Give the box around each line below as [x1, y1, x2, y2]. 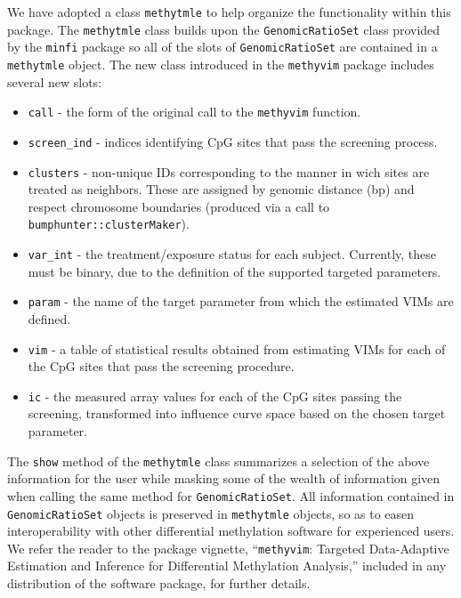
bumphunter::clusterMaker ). [28, 214, 190, 233]
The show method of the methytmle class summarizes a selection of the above [7, 451, 430, 470]
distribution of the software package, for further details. [7, 574, 311, 593]
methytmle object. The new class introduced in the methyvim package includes [7, 54, 434, 73]
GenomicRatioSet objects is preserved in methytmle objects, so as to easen [7, 504, 415, 522]
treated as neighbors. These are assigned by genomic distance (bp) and [28, 180, 415, 198]
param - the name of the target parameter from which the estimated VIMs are [28, 292, 454, 311]
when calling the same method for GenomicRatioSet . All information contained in [7, 486, 455, 505]
